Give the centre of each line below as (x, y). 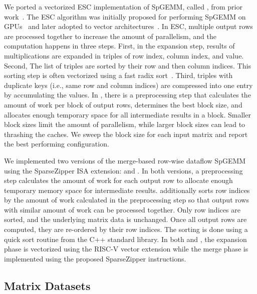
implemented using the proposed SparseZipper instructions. (95, 258)
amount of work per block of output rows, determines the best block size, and (123, 104)
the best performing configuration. (57, 144)
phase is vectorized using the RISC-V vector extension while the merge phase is (126, 249)
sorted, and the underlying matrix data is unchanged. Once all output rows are (125, 219)
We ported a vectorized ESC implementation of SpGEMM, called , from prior (123, 6)
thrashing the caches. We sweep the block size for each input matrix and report (126, 134)
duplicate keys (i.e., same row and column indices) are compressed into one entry (128, 85)
